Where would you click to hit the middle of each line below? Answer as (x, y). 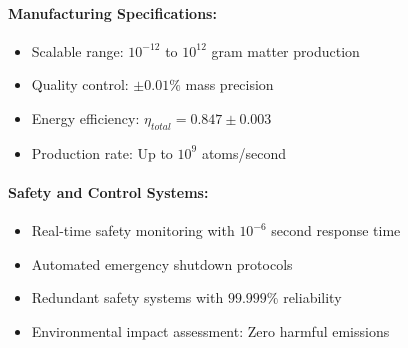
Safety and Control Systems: (108, 191)
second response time (336, 230)
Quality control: (80, 84)
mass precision (229, 84)
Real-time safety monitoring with (133, 230)
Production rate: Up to (102, 152)
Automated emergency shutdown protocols (162, 263)
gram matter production (285, 50)
